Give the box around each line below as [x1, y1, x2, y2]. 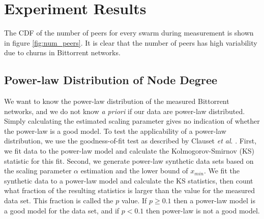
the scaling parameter [4, 165, 72, 176]
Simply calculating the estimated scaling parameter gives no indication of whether [4, 116, 260, 126]
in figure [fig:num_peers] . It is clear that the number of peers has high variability [4, 37, 257, 48]
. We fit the [203, 165, 240, 176]
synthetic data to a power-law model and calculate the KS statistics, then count [4, 175, 253, 186]
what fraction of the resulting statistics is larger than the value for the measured [4, 185, 255, 196]
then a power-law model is [173, 195, 255, 206]
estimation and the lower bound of [80, 165, 188, 176]
